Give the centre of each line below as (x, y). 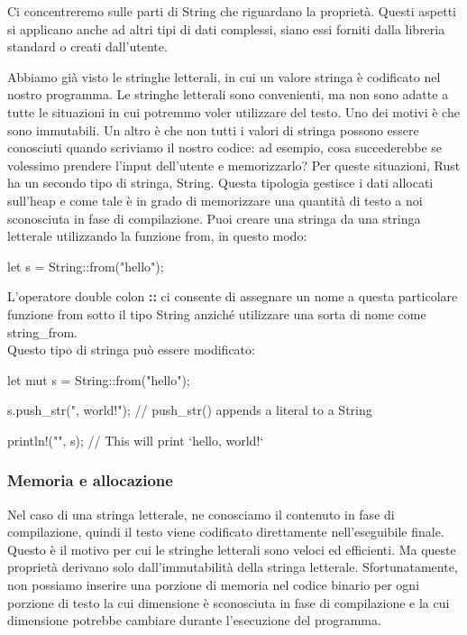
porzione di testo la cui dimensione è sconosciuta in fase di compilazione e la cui (229, 602)
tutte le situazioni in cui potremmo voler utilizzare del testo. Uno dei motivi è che (233, 111)
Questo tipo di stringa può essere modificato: (131, 350)
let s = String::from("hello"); (86, 266)
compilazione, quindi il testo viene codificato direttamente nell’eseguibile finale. (226, 532)
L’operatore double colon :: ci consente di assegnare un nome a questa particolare (233, 296)
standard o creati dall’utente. (87, 46)
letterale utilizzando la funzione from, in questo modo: (157, 236)
